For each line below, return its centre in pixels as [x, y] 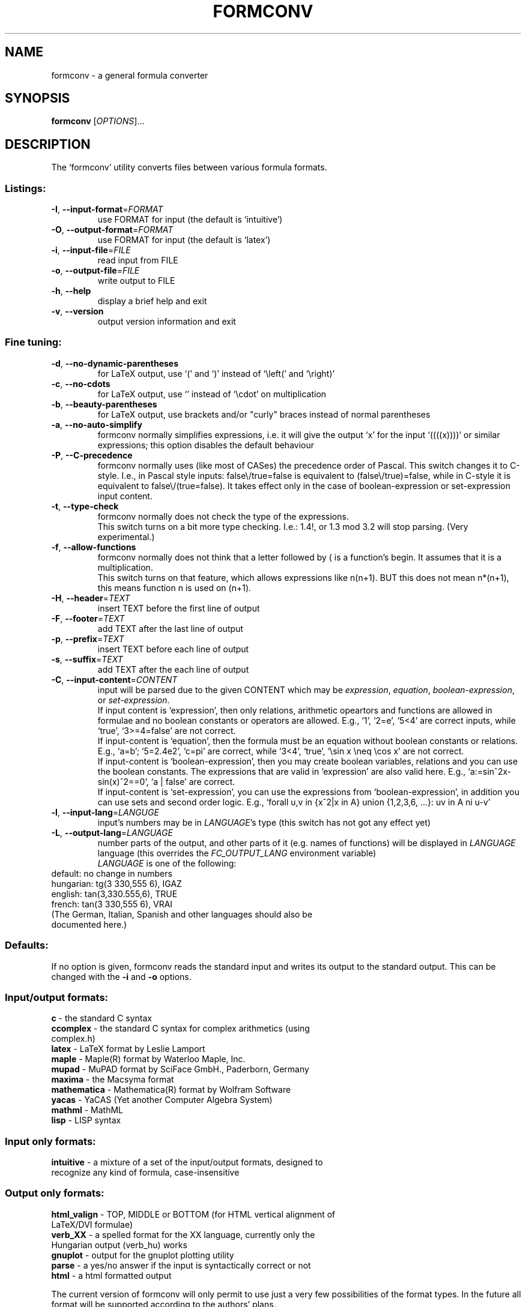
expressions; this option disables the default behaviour [206, 445]
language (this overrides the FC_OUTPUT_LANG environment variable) [237, 853]
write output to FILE [136, 281]
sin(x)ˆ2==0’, [123, 781]
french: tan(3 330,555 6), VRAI [112, 904]
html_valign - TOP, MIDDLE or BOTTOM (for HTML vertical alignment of [193, 1214]
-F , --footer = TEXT [88, 618]
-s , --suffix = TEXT [87, 659]
